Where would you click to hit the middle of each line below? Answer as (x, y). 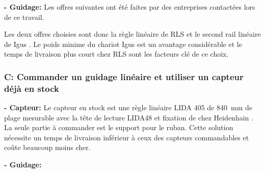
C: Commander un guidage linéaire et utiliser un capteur (124, 76)
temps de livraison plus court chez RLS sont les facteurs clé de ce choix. (116, 54)
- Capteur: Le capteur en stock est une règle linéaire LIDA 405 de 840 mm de (128, 107)
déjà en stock (32, 88)
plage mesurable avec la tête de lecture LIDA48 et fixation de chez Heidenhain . (129, 117)
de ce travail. (24, 17)
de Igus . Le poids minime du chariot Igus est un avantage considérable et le (123, 44)
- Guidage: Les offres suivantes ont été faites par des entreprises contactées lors (130, 7)
